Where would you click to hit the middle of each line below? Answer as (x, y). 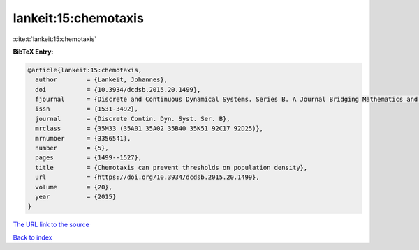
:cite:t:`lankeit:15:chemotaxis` (55, 39)
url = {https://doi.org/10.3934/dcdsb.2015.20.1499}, (147, 177)
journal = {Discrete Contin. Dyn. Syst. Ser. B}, (133, 119)
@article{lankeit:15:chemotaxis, (85, 70)
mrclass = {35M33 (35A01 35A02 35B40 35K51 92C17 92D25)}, (149, 128)
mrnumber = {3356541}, (83, 138)
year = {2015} (76, 197)
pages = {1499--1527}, (89, 158)
